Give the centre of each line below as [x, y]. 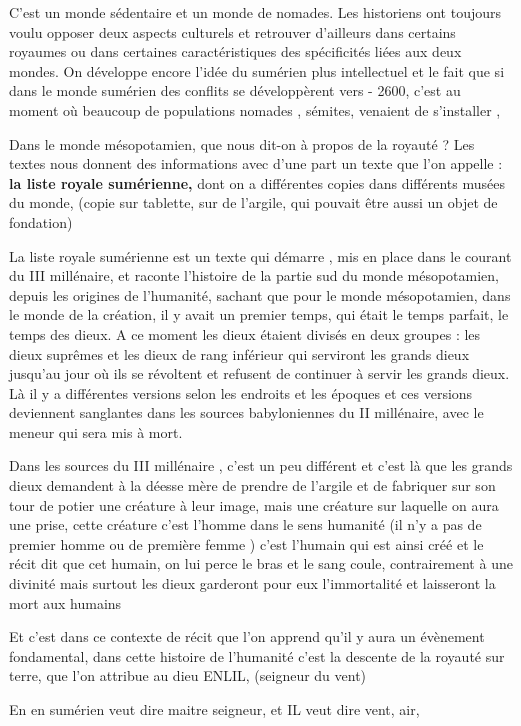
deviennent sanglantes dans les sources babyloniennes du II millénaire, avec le [246, 412]
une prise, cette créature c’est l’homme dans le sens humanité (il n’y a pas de [245, 524]
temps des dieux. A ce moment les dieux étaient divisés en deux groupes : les [245, 333]
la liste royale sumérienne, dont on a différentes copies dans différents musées [257, 182]
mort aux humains [65, 602]
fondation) [41, 221]
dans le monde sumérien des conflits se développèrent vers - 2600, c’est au [235, 90]
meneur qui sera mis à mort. [96, 431]
